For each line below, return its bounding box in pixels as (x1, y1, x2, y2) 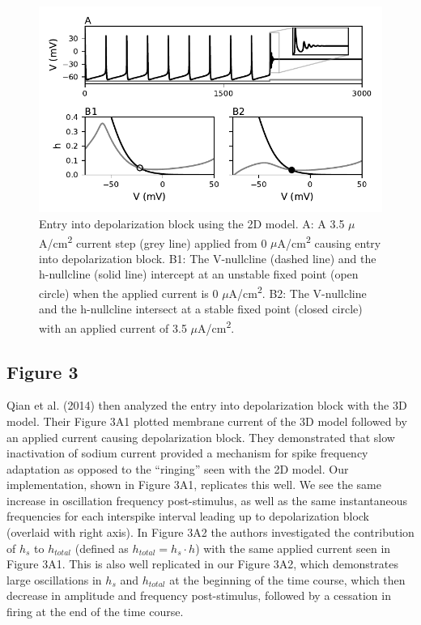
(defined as (74, 539, 129, 556)
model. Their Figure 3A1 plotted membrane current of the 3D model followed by (6, 412, 407, 429)
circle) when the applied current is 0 (39, 284, 219, 301)
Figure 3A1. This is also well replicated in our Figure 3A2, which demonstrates (6, 555, 398, 572)
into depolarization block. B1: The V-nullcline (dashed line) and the (39, 249, 376, 266)
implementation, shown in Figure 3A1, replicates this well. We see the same (6, 476, 381, 493)
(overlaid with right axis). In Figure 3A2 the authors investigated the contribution (6, 524, 415, 541)
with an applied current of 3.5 (39, 319, 187, 336)
